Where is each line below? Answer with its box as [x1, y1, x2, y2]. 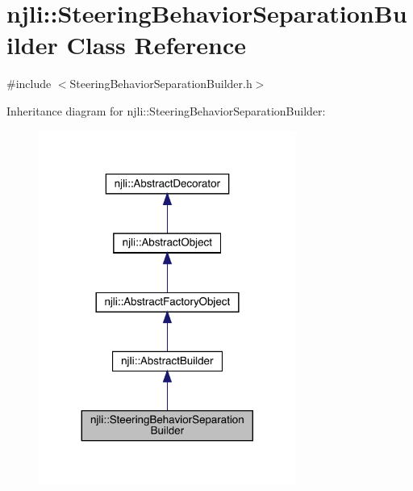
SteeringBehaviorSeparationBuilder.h [69, 75, 252, 92]
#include [6, 75, 52, 92]
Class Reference [66, 28, 246, 61]
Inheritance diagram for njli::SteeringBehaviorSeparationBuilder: [6, 102, 326, 119]
